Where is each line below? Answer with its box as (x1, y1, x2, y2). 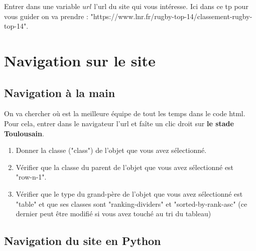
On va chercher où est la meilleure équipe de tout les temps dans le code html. (4, 108, 245, 119)
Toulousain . (4, 128, 44, 138)
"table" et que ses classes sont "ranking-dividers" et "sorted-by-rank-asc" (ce (16, 198, 247, 209)
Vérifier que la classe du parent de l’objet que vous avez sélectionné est (16, 161, 234, 172)
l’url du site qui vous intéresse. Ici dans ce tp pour (94, 1, 248, 11)
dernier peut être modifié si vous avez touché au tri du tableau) (16, 208, 211, 219)
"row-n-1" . (16, 172, 47, 182)
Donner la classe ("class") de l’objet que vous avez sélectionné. (16, 145, 207, 155)
